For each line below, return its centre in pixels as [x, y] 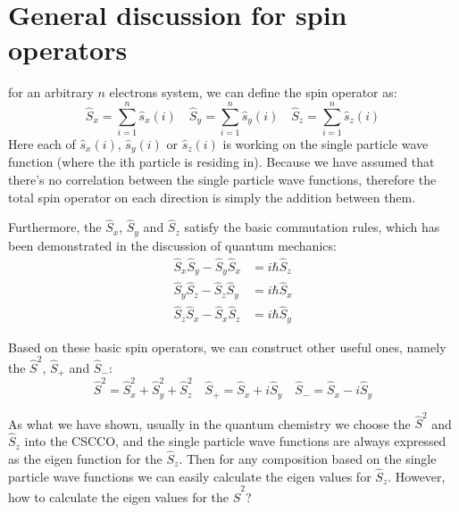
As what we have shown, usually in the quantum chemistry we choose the [209, 423]
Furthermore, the [55, 227]
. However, [417, 476]
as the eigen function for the [85, 458]
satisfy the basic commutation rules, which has [312, 227]
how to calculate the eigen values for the [119, 497]
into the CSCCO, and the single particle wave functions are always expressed [235, 441]
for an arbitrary [51, 92]
